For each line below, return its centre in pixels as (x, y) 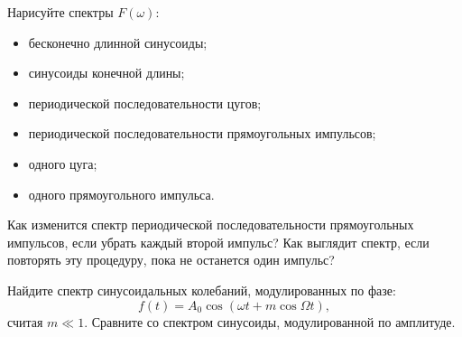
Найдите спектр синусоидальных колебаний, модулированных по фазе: (202, 290)
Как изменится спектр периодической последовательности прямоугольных (211, 225)
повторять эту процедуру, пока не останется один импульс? (171, 260)
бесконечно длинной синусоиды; (118, 42)
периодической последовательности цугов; (145, 103)
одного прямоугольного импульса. (121, 194)
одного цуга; (63, 163)
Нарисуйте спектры (60, 12)
